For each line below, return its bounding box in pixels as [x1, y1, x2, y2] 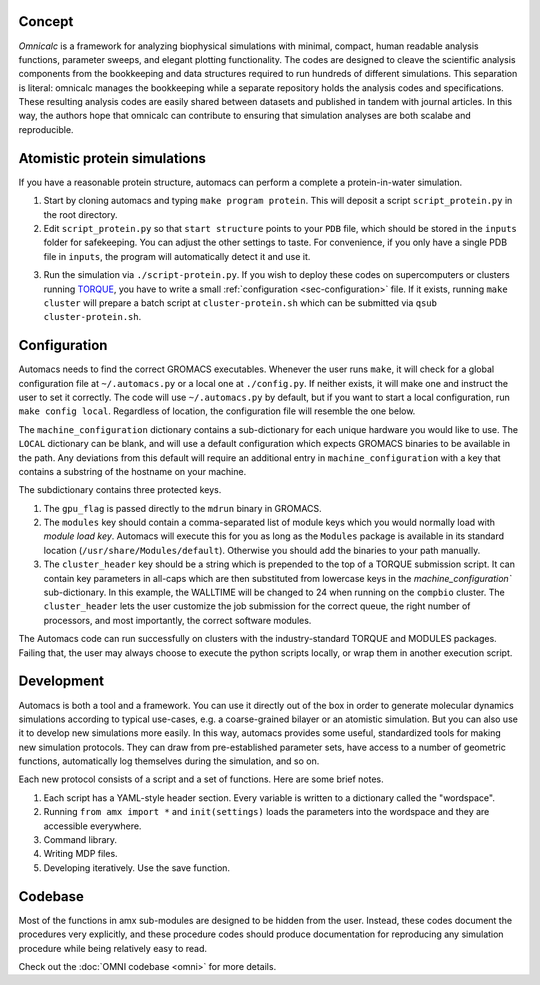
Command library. [43, 834, 118, 846]
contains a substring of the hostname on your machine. [18, 465, 247, 477]
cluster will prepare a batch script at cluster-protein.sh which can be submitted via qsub [43, 296, 437, 309]
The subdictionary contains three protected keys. [18, 484, 222, 496]
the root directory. [43, 208, 119, 220]
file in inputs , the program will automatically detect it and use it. [43, 250, 311, 262]
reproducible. [18, 123, 74, 135]
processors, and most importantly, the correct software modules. [43, 614, 312, 626]
